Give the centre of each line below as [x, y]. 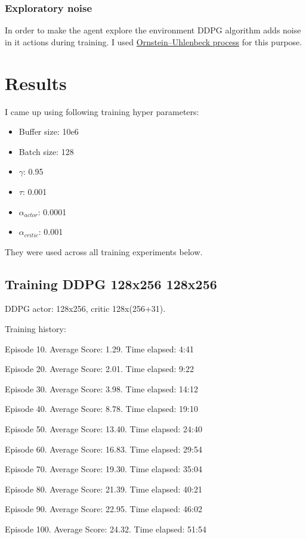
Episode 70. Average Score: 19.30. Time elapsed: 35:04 [103, 469]
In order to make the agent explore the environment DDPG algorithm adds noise [153, 30]
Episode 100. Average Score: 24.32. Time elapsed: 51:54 [106, 529]
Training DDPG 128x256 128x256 [111, 284]
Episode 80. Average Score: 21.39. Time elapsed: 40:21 [103, 489]
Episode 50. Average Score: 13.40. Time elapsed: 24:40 [103, 429]
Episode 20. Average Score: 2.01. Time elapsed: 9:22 [99, 369]
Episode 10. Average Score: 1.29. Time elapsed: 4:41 [99, 349]
